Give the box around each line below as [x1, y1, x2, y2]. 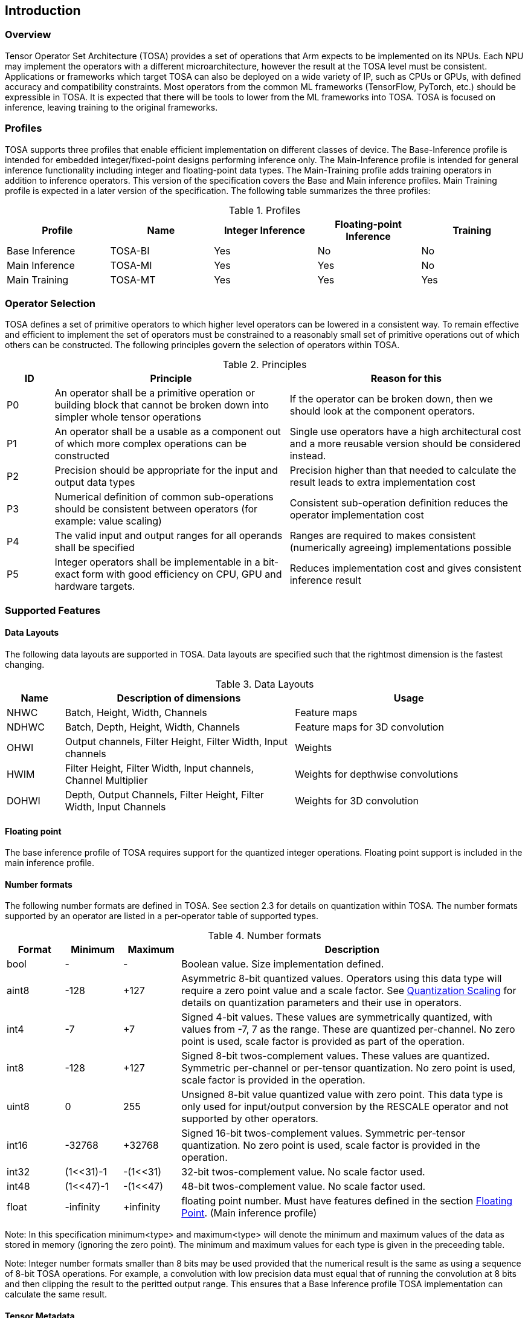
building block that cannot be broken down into [54, 399, 269, 412]
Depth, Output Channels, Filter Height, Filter [65, 788, 264, 801]
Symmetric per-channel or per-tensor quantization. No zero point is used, [181, 1062, 516, 1074]
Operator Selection [5, 297, 95, 309]
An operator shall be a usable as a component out [54, 425, 281, 438]
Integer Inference [224, 224, 306, 236]
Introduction [5, 3, 81, 18]
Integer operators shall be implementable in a [54, 556, 260, 569]
